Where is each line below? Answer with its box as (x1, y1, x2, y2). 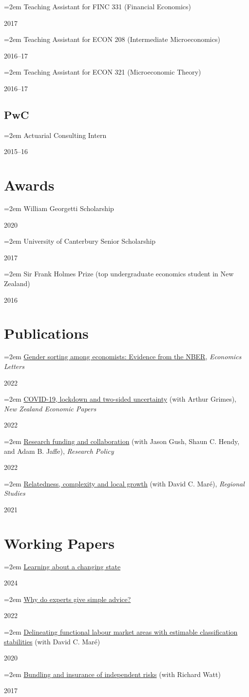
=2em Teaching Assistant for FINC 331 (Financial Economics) (4, 1, 191, 11)
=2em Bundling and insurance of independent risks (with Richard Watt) (4, 669, 221, 679)
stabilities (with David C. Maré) (4, 636, 100, 646)
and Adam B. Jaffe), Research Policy (4, 445, 114, 456)
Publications (4, 323, 89, 343)
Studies (4, 488, 25, 498)
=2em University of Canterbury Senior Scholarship (4, 236, 156, 246)
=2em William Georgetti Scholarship (4, 203, 114, 213)
